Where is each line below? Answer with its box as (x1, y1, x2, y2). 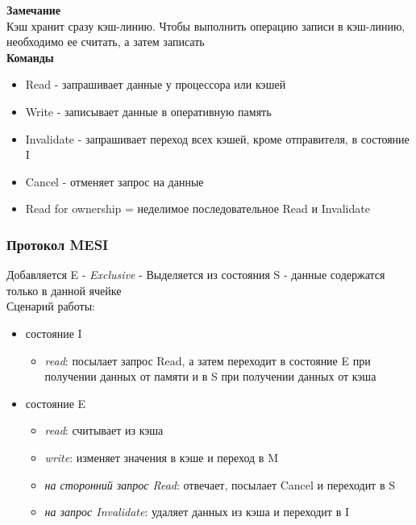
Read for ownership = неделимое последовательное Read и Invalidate (25, 200, 370, 217)
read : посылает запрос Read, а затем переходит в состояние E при (44, 352, 371, 369)
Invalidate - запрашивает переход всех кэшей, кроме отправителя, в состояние (25, 130, 410, 147)
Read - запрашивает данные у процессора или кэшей (25, 76, 286, 93)
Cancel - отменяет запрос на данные (25, 173, 204, 190)
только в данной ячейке (6, 281, 122, 298)
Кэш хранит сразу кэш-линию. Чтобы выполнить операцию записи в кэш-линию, (6, 17, 406, 34)
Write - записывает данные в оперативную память (25, 102, 272, 119)
